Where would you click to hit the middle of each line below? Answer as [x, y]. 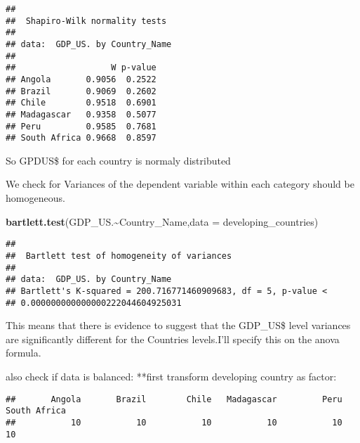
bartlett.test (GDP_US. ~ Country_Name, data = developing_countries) [162, 221]
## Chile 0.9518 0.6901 [81, 103]
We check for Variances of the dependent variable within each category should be [180, 184]
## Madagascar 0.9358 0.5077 [81, 114]
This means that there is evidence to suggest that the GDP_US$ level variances [178, 325]
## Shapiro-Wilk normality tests [86, 21]
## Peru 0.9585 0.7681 [81, 126]
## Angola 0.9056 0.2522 [81, 79]
